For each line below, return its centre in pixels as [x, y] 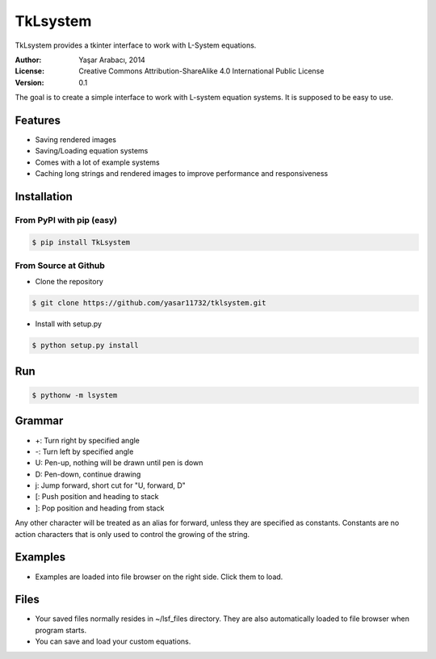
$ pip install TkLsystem [81, 242]
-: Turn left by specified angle [84, 451]
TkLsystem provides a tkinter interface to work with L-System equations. [136, 45]
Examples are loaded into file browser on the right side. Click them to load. [159, 577]
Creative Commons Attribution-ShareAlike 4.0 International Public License [201, 71]
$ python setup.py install [85, 346]
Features [38, 120]
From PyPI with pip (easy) [66, 220]
